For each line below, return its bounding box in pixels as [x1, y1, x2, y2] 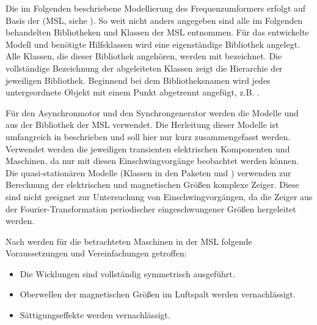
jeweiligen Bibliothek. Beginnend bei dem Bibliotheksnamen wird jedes [5, 73, 271, 86]
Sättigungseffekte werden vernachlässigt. [20, 308, 170, 321]
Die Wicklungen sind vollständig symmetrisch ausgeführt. [20, 267, 235, 280]
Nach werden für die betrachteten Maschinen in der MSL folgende [5, 234, 252, 247]
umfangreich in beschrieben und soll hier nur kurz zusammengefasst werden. [5, 130, 291, 143]
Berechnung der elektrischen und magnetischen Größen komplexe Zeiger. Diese [5, 178, 299, 191]
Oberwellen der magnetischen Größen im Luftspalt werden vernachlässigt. [20, 288, 296, 301]
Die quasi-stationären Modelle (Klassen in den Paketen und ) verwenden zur [5, 166, 291, 179]
